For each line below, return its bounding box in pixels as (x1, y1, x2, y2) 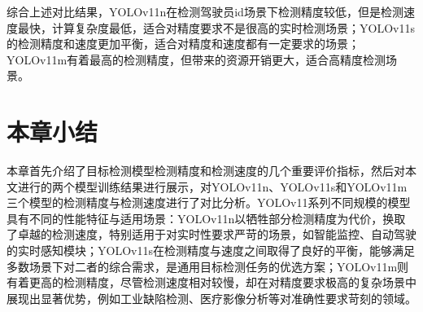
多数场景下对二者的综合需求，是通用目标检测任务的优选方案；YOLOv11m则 (7, 257, 409, 275)
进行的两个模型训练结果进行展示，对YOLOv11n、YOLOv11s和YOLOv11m (17, 178, 408, 195)
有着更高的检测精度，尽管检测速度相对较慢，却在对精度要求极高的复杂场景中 (7, 274, 416, 291)
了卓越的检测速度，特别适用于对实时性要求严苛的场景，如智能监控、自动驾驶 (7, 226, 416, 243)
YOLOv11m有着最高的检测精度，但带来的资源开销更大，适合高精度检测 (7, 51, 386, 68)
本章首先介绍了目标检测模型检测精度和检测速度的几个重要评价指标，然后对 (7, 162, 405, 179)
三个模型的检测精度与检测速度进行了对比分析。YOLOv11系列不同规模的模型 (7, 194, 411, 211)
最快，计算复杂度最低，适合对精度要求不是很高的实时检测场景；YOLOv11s (17, 19, 415, 36)
